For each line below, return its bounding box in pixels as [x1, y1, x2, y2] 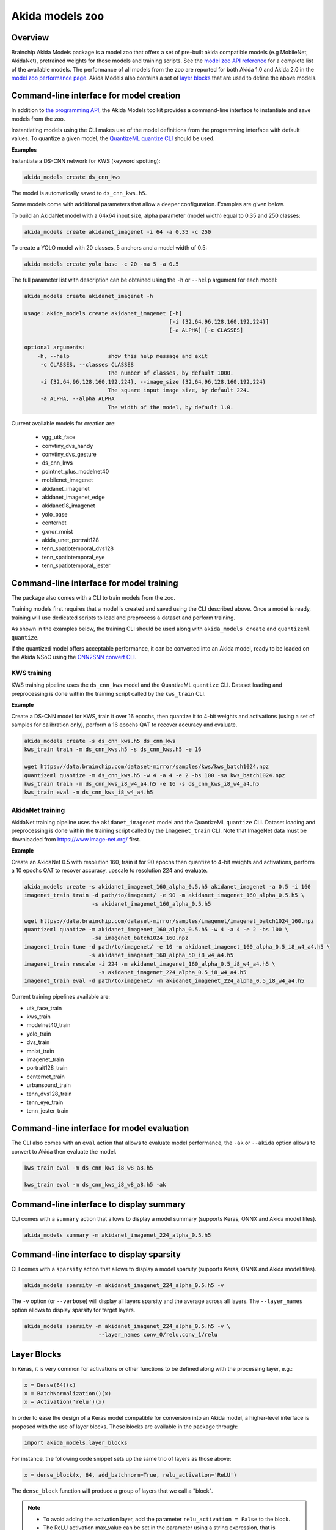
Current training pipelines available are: [11, 993, 110, 1001]
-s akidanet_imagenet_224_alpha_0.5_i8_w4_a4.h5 [98, 969, 247, 976]
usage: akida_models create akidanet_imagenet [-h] [24, 310, 183, 316]
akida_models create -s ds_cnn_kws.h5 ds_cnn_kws [24, 737, 176, 745]
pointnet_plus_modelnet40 [42, 468, 109, 475]
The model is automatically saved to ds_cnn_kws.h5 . [11, 190, 147, 197]
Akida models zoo [11, 9, 104, 23]
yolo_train [26, 1030, 51, 1037]
